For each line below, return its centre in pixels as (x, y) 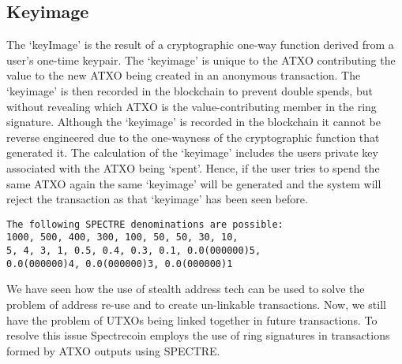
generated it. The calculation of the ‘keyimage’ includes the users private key (192, 152)
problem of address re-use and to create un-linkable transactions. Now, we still (196, 304)
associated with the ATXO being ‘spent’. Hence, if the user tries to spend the (193, 167)
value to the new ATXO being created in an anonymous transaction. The (184, 75)
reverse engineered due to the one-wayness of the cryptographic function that (193, 137)
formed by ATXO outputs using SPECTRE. (113, 350)
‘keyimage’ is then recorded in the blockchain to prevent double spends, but (190, 90)
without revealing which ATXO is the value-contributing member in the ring (192, 106)
